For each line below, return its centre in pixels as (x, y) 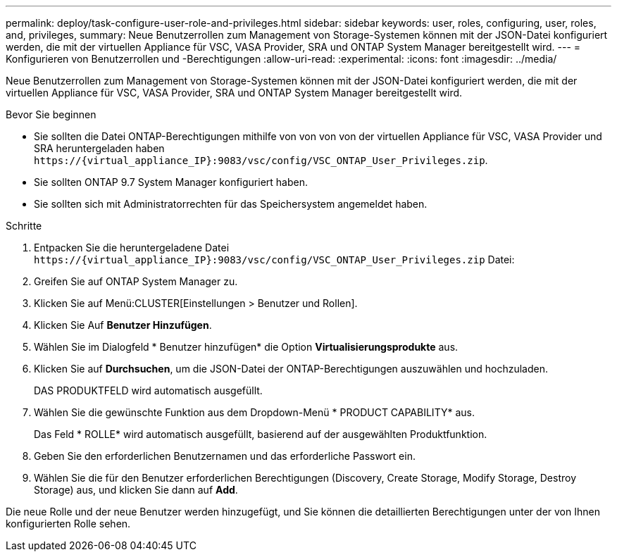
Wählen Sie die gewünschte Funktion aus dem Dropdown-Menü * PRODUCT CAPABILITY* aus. (254, 412)
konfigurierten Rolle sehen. (68, 524)
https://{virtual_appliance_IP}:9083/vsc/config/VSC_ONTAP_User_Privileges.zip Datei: (274, 259)
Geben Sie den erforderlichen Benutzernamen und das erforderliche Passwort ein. (225, 456)
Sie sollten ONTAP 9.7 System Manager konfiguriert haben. (171, 182)
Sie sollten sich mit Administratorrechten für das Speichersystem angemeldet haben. (231, 204)
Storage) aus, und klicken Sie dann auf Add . (136, 490)
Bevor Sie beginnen (51, 114)
